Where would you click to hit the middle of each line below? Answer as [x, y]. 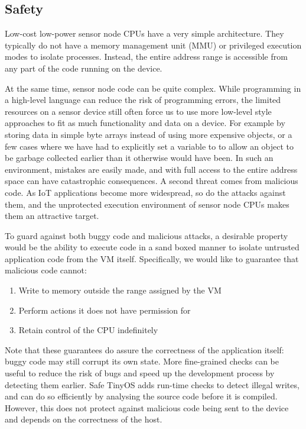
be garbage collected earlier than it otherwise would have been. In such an [139, 158]
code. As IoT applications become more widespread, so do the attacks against [145, 192]
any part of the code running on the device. [84, 68]
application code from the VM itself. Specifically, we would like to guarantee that [152, 258]
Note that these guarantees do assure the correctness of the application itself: [144, 349]
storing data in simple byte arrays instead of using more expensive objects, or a [149, 134]
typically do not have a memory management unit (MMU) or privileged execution [153, 45]
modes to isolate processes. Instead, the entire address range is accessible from [146, 57]
